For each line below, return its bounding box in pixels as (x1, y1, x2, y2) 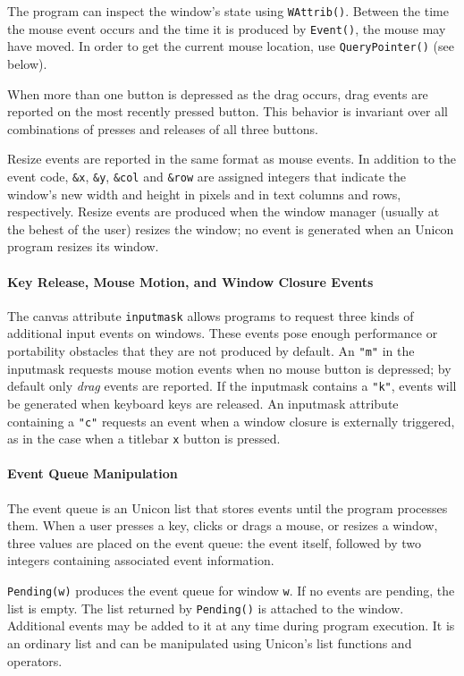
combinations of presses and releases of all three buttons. (7, 119, 318, 138)
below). (7, 54, 47, 72)
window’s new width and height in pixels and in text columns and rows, (7, 184, 401, 203)
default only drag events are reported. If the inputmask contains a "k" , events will (7, 376, 457, 395)
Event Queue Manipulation (7, 464, 178, 483)
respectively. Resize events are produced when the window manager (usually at (7, 202, 440, 221)
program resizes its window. (7, 237, 159, 256)
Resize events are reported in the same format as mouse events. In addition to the (7, 149, 457, 168)
